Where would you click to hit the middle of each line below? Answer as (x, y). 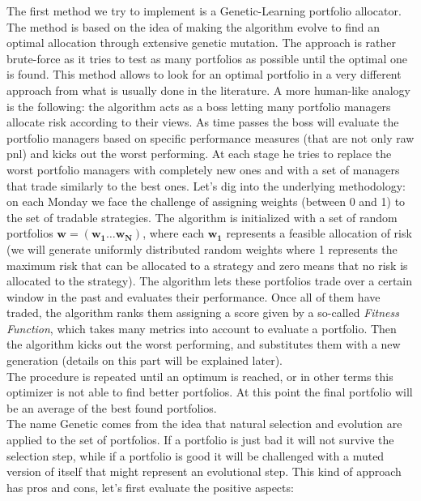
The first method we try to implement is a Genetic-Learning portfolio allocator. (204, 11)
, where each (174, 233)
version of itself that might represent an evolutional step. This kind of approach (204, 471)
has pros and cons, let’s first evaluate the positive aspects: (150, 487)
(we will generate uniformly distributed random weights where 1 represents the (202, 248)
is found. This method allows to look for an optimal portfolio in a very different (204, 74)
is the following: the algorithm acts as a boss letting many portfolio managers (199, 106)
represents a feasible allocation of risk (319, 233)
